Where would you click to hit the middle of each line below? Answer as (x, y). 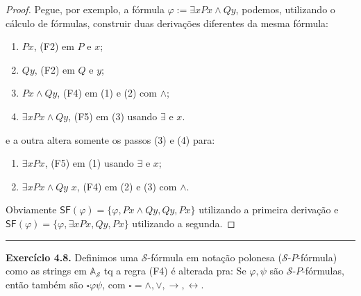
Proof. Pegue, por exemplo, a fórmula (85, 9)
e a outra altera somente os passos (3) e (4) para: (110, 139)
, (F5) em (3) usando (113, 116)
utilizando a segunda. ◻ (184, 223)
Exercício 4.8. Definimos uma (72, 257)
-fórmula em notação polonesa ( (215, 257)
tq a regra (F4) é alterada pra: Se (175, 271)
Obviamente (31, 209)
